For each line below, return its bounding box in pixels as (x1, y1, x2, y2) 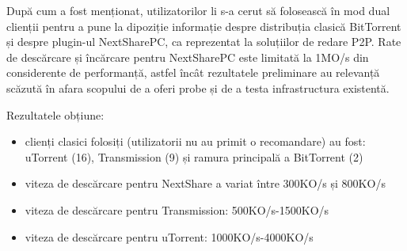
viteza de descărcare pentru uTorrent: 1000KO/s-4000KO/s (25, 228, 314, 245)
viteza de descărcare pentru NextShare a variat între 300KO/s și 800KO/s (25, 175, 386, 192)
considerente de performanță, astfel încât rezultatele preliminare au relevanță (6, 64, 380, 81)
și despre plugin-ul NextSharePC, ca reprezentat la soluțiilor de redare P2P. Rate (6, 33, 401, 50)
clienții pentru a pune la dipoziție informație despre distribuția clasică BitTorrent (6, 17, 401, 34)
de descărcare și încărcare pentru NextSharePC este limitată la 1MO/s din (6, 48, 369, 65)
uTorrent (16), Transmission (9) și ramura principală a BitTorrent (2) (25, 148, 363, 165)
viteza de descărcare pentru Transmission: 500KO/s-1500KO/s (25, 201, 329, 218)
